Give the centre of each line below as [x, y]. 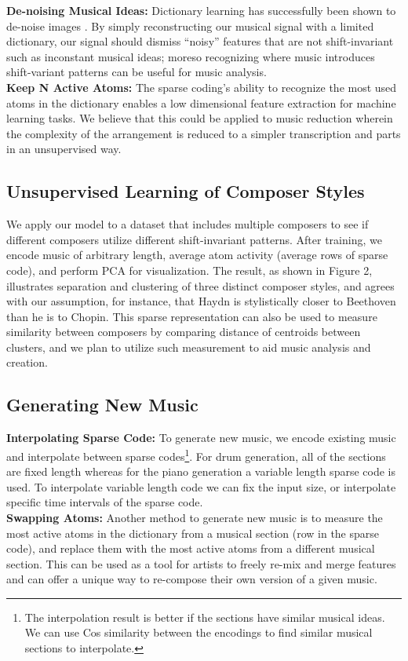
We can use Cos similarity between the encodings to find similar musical [199, 632]
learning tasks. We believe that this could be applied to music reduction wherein [200, 118]
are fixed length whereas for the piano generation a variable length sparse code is [201, 471]
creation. [27, 362]
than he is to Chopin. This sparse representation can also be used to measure [192, 316]
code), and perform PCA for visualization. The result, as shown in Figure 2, [189, 270]
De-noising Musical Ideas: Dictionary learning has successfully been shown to [201, 10]
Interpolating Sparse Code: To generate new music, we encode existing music [201, 438]
